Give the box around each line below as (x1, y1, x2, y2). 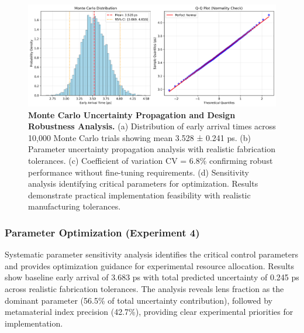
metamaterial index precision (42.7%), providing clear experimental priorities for (5, 305, 293, 318)
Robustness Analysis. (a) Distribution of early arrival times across (28, 120, 276, 132)
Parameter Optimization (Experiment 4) (5, 225, 200, 239)
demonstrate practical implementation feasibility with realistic (28, 188, 251, 201)
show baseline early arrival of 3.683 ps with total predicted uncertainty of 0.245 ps (5, 271, 299, 283)
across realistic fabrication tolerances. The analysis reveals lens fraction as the (5, 283, 284, 294)
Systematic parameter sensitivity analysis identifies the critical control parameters (5, 248, 299, 260)
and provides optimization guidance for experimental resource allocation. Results (5, 259, 294, 272)
